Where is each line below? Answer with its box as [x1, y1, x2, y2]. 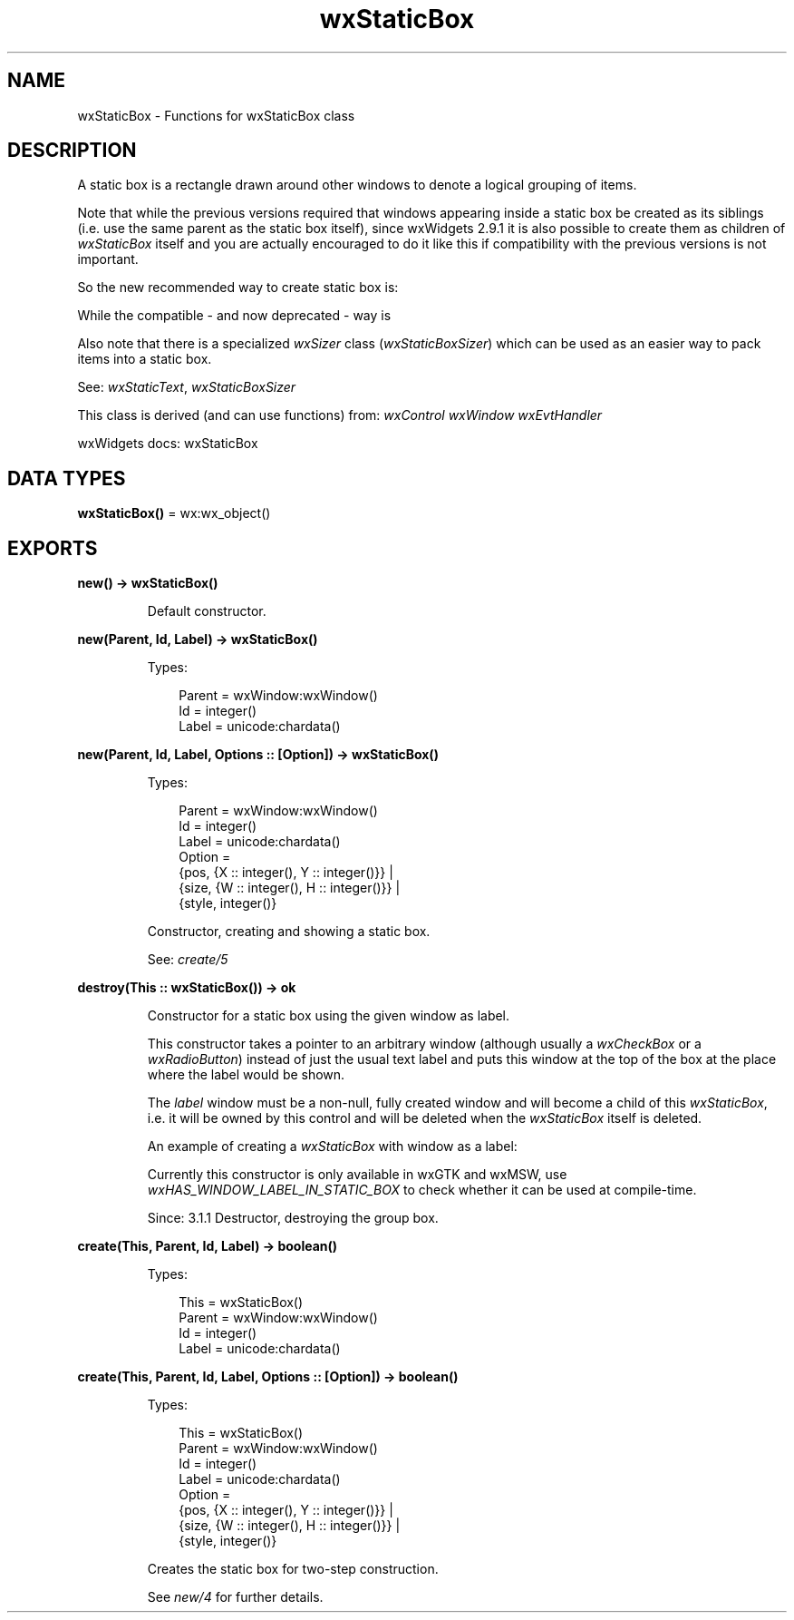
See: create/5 [147, 952, 228, 968]
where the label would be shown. [147, 1067, 345, 1083]
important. [77, 251, 139, 268]
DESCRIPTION [7, 139, 137, 162]
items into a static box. [77, 351, 212, 367]
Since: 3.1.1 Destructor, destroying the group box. [147, 1210, 439, 1226]
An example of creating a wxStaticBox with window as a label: [147, 1138, 518, 1155]
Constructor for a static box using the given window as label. [147, 1008, 510, 1024]
